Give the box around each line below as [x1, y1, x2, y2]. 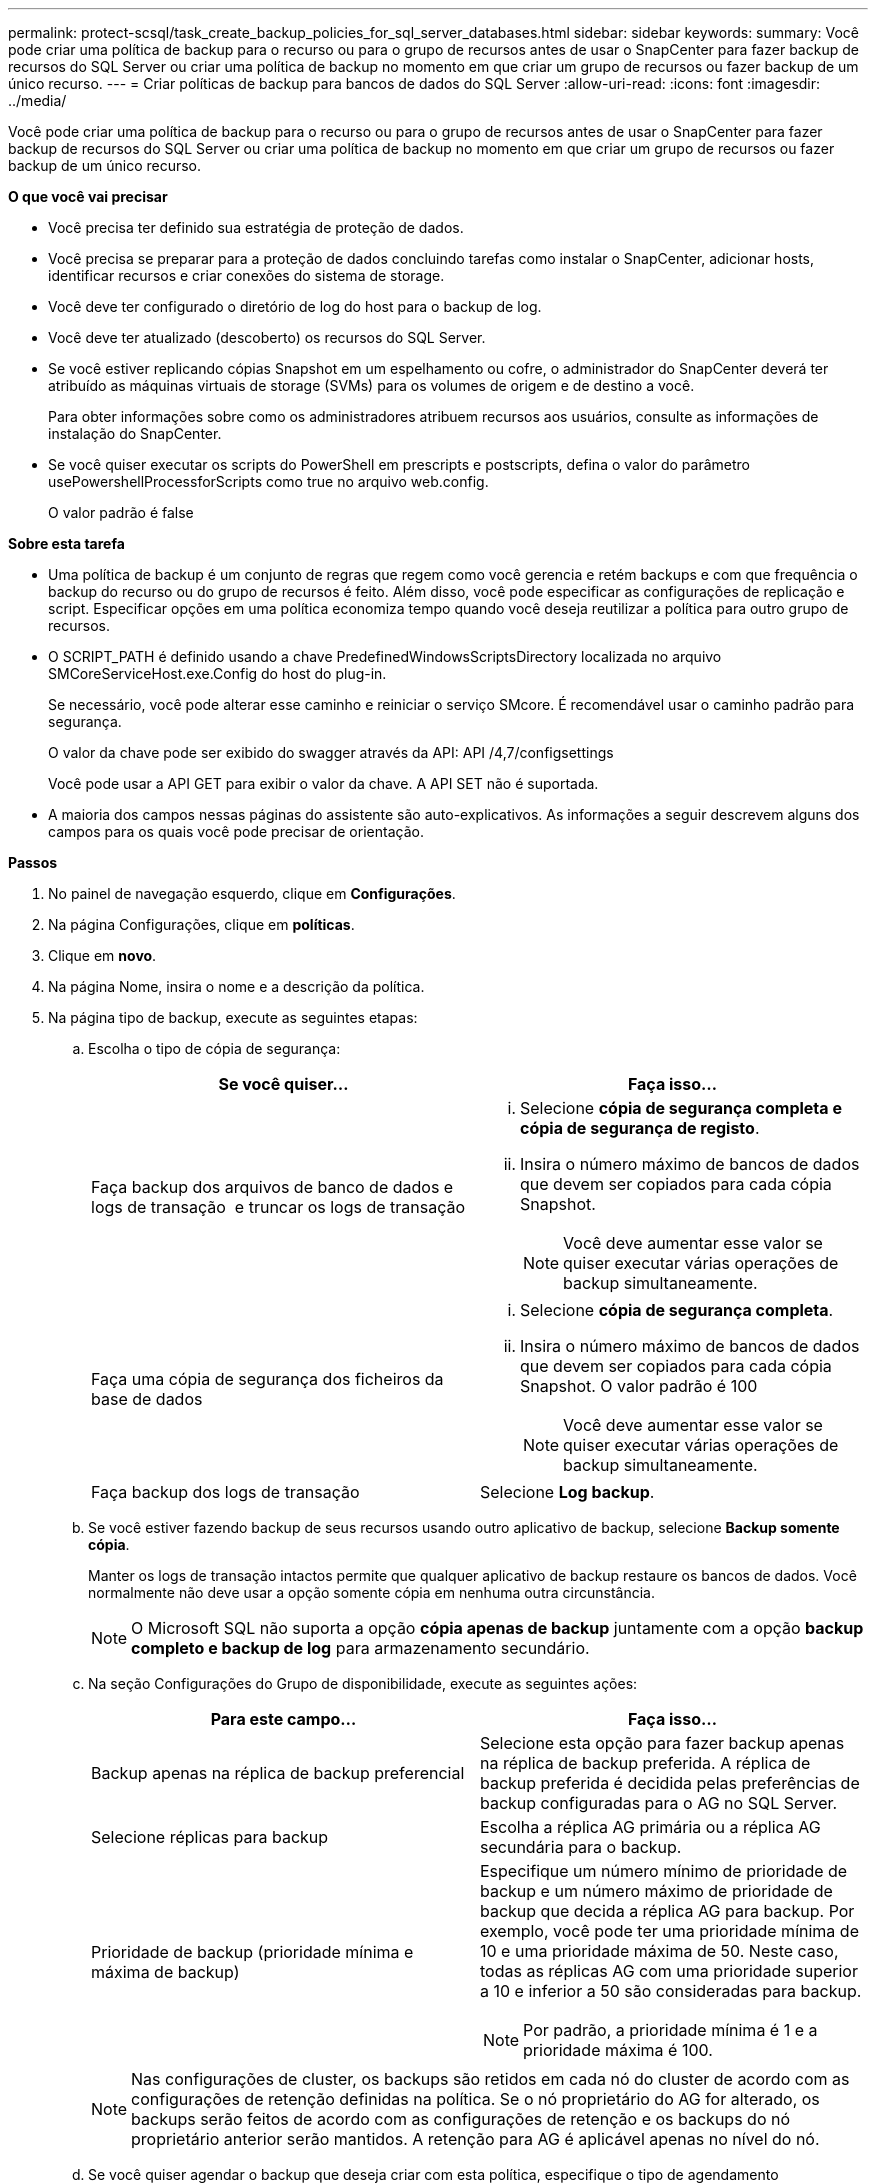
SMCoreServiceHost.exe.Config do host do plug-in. [48, 665, 387, 682]
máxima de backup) [91, 1962, 240, 1982]
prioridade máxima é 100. [523, 2040, 713, 2060]
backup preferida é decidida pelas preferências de [480, 1773, 860, 1793]
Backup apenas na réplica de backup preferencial [91, 1763, 465, 1783]
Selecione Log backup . [480, 1482, 655, 1502]
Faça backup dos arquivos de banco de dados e [91, 1177, 454, 1197]
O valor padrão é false [48, 504, 194, 521]
